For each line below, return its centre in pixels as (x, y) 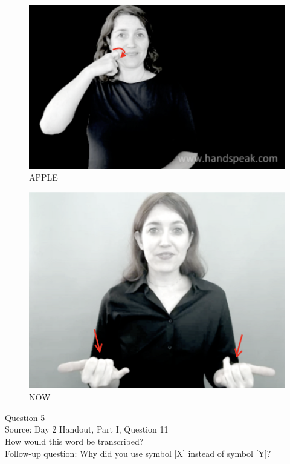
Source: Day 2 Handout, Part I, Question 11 (87, 429)
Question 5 (25, 417)
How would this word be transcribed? (74, 441)
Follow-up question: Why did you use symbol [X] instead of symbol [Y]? (138, 453)
